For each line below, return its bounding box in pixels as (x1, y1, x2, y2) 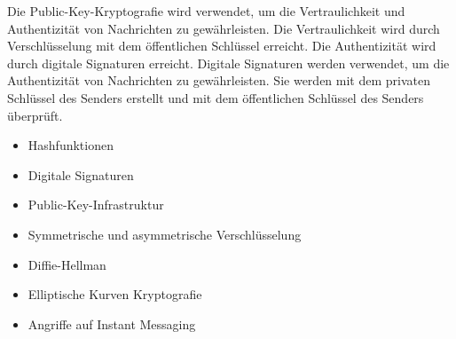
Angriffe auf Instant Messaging (28, 314, 196, 333)
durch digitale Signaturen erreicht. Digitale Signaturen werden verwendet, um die (7, 53, 450, 72)
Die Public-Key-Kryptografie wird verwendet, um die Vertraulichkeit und (7, 2, 405, 20)
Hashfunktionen (28, 136, 114, 154)
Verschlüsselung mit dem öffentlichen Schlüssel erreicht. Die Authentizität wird (7, 36, 436, 55)
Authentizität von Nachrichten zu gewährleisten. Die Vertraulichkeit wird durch (7, 19, 440, 37)
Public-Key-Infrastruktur (28, 195, 164, 214)
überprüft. (7, 106, 63, 124)
